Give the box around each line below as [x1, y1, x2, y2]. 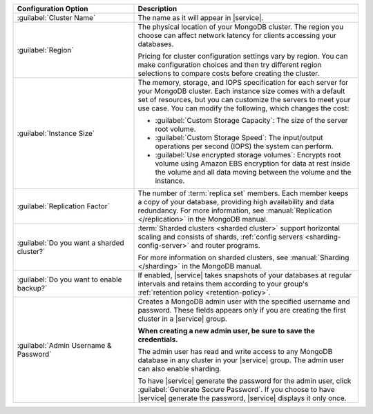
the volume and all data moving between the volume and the [155, 168, 352, 177]
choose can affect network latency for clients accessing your [137, 31, 336, 40]
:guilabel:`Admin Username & [17, 341, 112, 350]
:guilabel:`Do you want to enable [17, 275, 122, 284]
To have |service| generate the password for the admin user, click [137, 376, 352, 386]
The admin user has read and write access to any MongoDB [137, 347, 333, 356]
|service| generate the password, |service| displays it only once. [137, 393, 347, 403]
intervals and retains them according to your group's [137, 279, 309, 288]
